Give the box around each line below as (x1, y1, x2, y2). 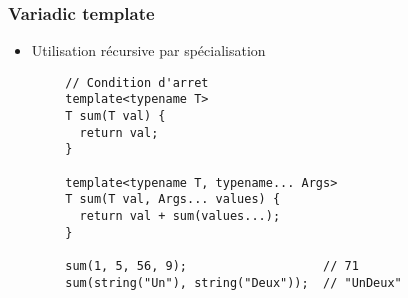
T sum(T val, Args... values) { (65, 192, 281, 207)
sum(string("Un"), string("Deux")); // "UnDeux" (65, 275, 402, 290)
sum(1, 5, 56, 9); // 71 (65, 259, 359, 274)
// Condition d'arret (65, 75, 209, 90)
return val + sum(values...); (79, 209, 281, 224)
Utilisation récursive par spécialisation (31, 40, 266, 61)
